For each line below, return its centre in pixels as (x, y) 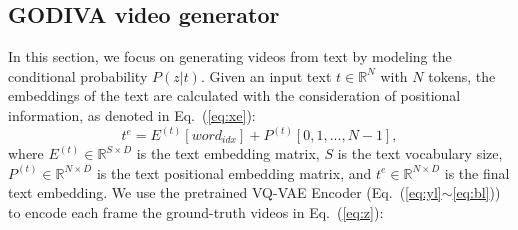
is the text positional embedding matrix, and (234, 172)
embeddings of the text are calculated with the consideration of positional (234, 95)
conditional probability (78, 75)
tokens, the (462, 75)
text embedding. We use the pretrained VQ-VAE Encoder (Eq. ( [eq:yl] (225, 192)
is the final (477, 172)
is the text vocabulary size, (420, 153)
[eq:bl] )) (476, 192)
